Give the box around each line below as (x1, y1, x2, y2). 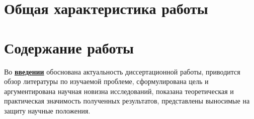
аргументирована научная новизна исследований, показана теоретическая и (4, 85, 234, 96)
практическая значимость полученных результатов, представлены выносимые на (4, 95, 250, 106)
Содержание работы (4, 37, 134, 57)
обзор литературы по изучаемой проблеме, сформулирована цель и (4, 76, 209, 86)
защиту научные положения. (4, 105, 91, 115)
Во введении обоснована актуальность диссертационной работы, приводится (4, 66, 240, 76)
